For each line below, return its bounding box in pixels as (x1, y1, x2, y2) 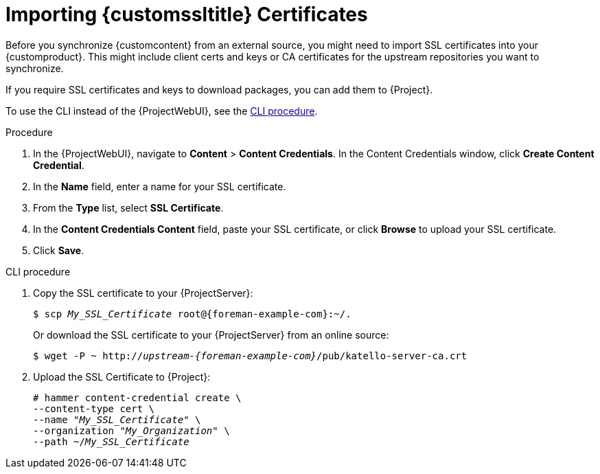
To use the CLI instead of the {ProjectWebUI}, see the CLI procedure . (5, 104, 318, 117)
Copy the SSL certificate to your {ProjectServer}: (33, 286, 253, 299)
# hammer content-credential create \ (33, 392, 242, 403)
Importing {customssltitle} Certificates (5, 3, 368, 26)
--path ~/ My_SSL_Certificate (33, 436, 189, 447)
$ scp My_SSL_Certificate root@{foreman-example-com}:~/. (33, 308, 351, 319)
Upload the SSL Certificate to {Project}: (33, 370, 211, 383)
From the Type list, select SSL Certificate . (33, 201, 224, 214)
